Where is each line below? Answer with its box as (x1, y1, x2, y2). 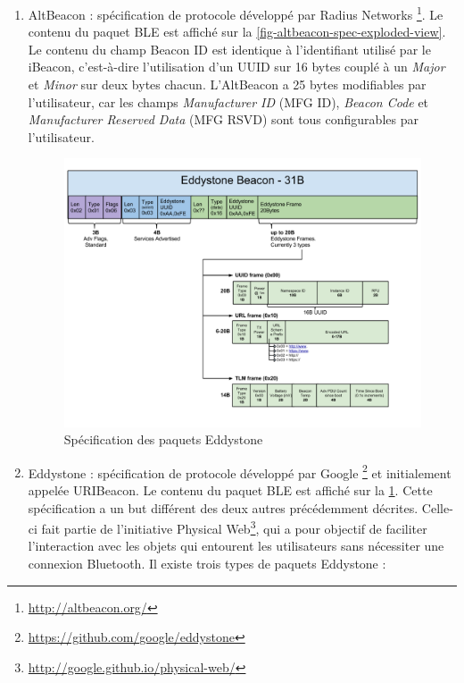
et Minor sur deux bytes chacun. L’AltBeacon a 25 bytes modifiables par (28, 75, 427, 94)
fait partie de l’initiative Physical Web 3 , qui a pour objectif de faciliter (41, 517, 427, 537)
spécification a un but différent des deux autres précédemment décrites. (28, 498, 418, 517)
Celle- (421, 498, 453, 517)
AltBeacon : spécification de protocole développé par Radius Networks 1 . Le (28, 3, 443, 23)
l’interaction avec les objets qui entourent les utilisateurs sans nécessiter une (28, 536, 444, 555)
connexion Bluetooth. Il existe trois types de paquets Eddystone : (28, 554, 386, 573)
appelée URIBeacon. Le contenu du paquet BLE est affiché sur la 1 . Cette (28, 480, 433, 499)
